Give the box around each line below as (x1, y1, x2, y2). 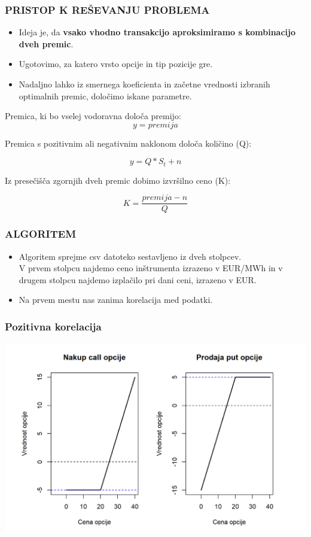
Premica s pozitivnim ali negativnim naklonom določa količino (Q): (5, 136, 252, 149)
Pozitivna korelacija (5, 319, 102, 333)
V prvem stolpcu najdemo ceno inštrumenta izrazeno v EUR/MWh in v (19, 262, 283, 274)
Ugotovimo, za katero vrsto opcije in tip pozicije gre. (19, 57, 213, 70)
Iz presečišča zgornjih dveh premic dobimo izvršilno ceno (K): (5, 174, 231, 186)
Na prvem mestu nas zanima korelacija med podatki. (19, 293, 213, 306)
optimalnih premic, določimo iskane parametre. (19, 89, 192, 102)
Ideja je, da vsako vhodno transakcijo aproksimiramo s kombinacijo (19, 26, 296, 38)
